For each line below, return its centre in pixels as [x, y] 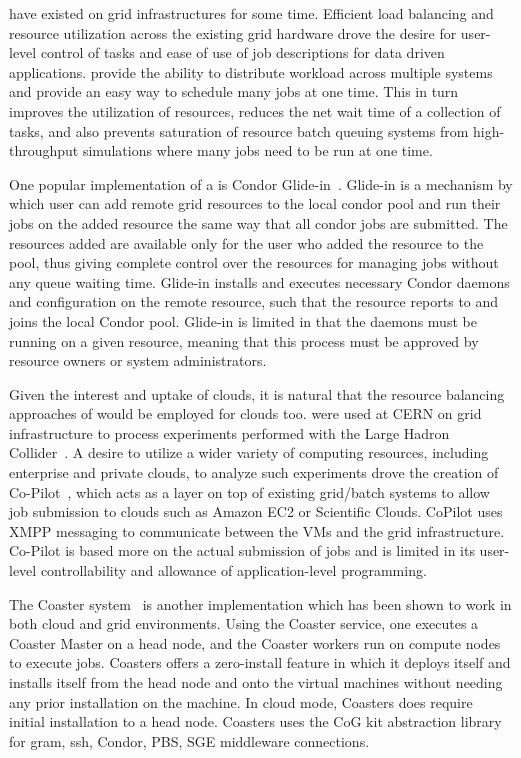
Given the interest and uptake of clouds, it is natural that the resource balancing [257, 393]
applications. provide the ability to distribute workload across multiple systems [251, 71]
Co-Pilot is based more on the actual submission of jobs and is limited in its [242, 550]
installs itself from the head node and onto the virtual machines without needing [256, 682]
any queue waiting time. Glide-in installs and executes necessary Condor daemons [259, 281]
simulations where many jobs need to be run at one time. [257, 150]
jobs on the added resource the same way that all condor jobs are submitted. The [258, 222]
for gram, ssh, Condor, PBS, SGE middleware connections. [189, 740]
